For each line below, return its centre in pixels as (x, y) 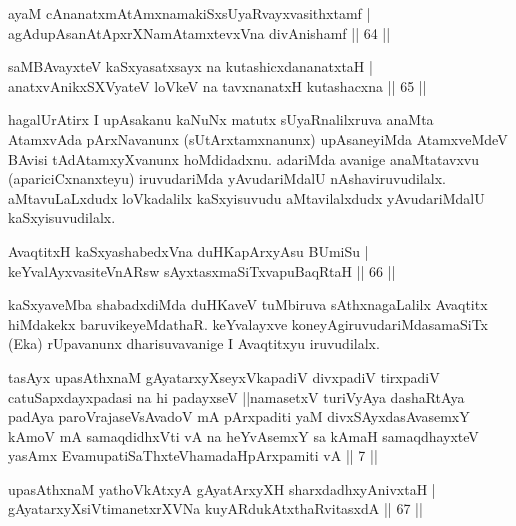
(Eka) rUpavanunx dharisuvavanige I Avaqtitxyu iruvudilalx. (194, 343)
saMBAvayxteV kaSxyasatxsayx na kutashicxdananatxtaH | (190, 66)
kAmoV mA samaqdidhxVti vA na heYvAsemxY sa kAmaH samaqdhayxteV (243, 435)
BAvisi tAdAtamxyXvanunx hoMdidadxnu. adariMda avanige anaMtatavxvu (243, 158)
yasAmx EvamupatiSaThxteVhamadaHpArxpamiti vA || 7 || (193, 455)
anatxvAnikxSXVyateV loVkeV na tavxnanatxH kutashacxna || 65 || (217, 85)
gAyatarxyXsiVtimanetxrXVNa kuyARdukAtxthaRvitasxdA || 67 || (215, 508)
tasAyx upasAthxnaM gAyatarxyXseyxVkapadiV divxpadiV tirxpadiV (224, 376)
